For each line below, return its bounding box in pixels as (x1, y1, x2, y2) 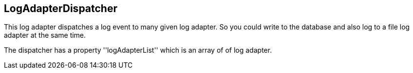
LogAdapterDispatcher (4, 2, 117, 15)
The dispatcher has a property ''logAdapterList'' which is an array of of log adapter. (4, 46, 272, 55)
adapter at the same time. (4, 31, 86, 40)
